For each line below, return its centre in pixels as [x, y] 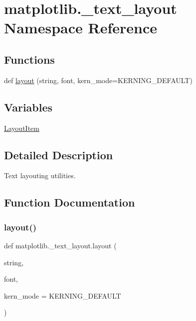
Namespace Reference [81, 28]
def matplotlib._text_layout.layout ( [60, 245]
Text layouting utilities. [40, 175]
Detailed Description [59, 155]
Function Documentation [70, 202]
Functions [29, 59]
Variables [28, 107]
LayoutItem [22, 128]
